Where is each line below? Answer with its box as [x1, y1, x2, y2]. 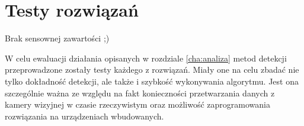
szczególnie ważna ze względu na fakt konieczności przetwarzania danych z [5, 86, 275, 99]
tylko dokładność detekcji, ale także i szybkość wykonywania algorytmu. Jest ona [5, 75, 299, 87]
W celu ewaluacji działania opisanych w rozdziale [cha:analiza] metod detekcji [5, 51, 287, 64]
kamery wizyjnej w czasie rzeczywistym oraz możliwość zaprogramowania [5, 98, 270, 111]
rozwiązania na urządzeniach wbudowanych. [5, 109, 164, 122]
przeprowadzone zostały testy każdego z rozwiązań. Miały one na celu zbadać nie [5, 63, 299, 76]
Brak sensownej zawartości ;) [5, 32, 110, 44]
